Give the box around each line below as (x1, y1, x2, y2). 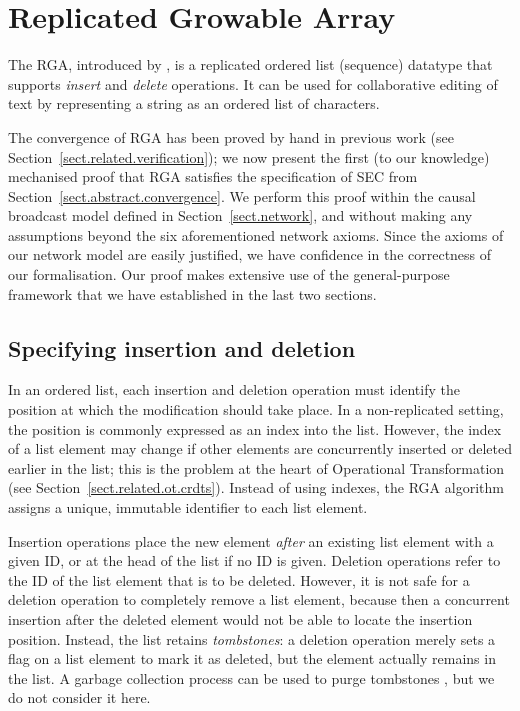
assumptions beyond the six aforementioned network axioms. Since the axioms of (8, 224, 504, 245)
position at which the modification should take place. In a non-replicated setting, (8, 399, 504, 420)
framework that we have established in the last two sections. (8, 283, 377, 304)
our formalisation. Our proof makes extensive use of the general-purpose (8, 264, 450, 285)
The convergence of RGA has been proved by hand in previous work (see (8, 126, 454, 147)
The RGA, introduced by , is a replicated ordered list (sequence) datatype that (8, 54, 493, 75)
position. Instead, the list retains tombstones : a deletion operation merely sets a (8, 628, 496, 649)
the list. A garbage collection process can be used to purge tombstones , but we (8, 667, 495, 688)
